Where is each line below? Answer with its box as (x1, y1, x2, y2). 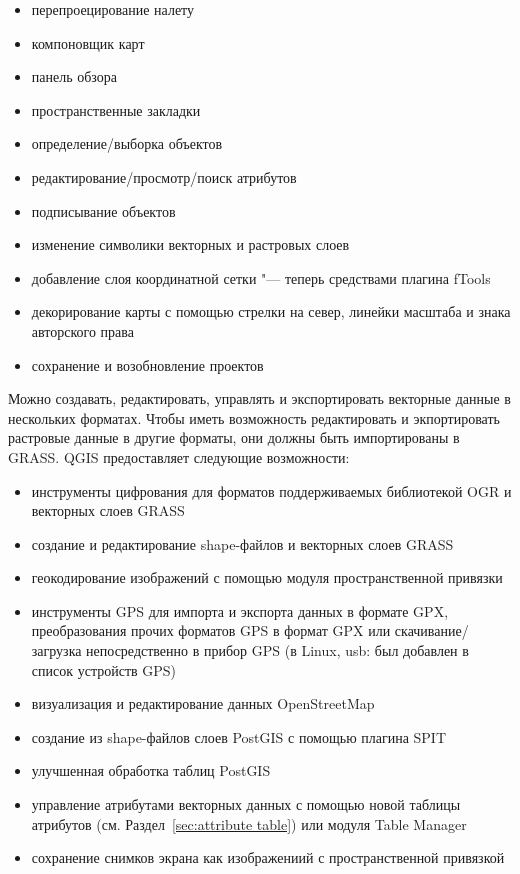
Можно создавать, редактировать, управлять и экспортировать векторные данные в (8, 388, 511, 409)
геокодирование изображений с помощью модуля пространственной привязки (31, 567, 503, 588)
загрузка (31, 640, 82, 661)
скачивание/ (394, 620, 469, 641)
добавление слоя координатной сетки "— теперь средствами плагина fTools (31, 267, 491, 288)
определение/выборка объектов (31, 133, 223, 154)
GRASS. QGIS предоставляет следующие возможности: (8, 446, 350, 467)
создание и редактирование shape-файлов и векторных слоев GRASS (31, 533, 454, 554)
